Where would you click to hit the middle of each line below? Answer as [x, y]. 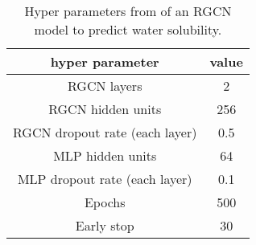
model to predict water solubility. [128, 29]
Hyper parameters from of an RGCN [128, 11]
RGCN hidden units [105, 109]
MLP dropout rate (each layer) [105, 179]
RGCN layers [105, 86]
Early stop [105, 225]
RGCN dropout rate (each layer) [105, 132]
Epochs [105, 202]
